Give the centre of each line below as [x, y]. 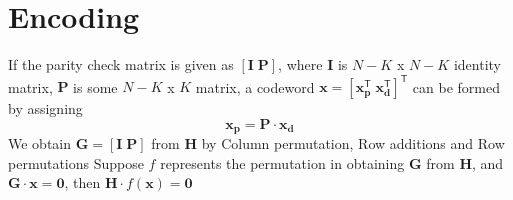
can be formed [456, 86]
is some [95, 86]
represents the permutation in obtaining [282, 162]
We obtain [40, 143]
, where [300, 64]
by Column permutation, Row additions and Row [353, 143]
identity [477, 64]
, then [82, 182]
